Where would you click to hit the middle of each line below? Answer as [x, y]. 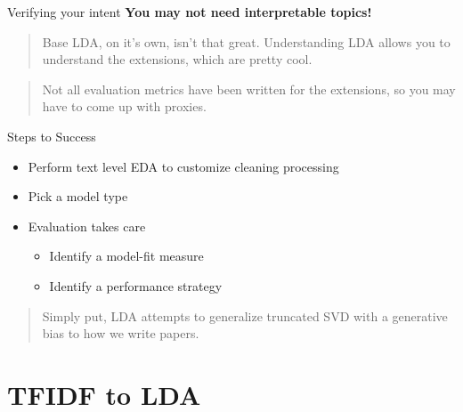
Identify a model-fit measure [126, 256]
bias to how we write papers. [121, 333]
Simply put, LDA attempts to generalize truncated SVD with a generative [245, 315]
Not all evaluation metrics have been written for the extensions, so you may [249, 89]
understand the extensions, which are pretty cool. [177, 59]
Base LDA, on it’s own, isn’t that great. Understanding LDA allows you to [246, 41]
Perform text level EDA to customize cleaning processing [183, 166]
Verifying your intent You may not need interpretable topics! [190, 12]
